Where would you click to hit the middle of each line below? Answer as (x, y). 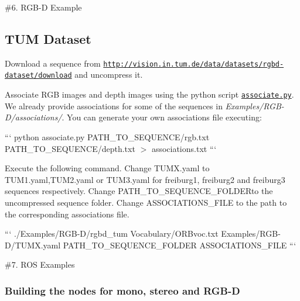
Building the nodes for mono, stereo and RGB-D (122, 290)
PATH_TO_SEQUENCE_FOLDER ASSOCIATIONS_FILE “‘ (180, 245)
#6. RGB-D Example (43, 7)
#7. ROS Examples (40, 264)
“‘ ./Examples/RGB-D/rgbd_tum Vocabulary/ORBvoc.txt (112, 233)
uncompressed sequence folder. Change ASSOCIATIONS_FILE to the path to (146, 202)
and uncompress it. (109, 75)
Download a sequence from (53, 63)
